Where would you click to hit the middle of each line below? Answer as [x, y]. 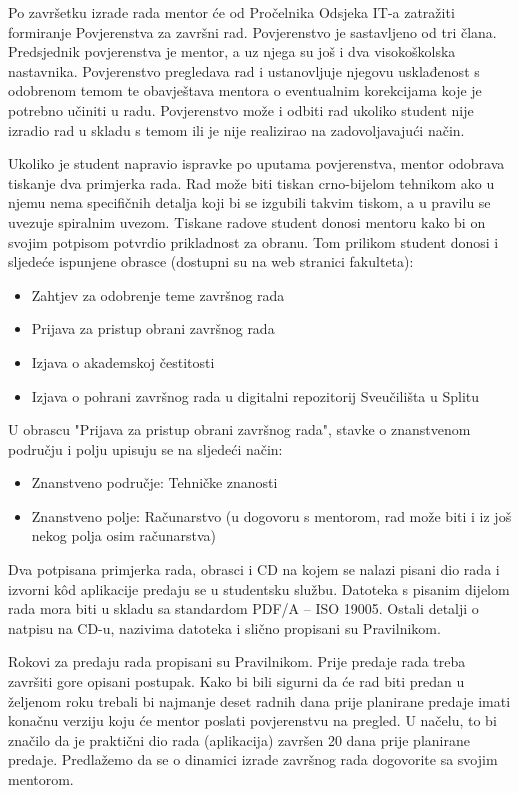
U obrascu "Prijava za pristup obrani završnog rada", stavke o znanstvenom [239, 429]
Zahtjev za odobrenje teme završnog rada [158, 294]
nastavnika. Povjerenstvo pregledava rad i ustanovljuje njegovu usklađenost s [244, 70]
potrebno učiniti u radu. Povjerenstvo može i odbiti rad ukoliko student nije [241, 109]
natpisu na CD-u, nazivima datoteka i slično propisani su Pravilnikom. [224, 627]
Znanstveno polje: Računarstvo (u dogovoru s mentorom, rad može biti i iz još [271, 515]
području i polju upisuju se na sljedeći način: [145, 448]
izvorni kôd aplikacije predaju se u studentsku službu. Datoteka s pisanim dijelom [259, 588]
